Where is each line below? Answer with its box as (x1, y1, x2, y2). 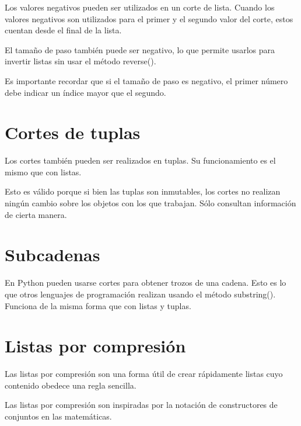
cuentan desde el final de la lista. (5, 24, 122, 36)
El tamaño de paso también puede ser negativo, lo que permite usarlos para (5, 43, 275, 56)
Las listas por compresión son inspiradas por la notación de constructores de (5, 399, 278, 411)
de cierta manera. (5, 208, 67, 220)
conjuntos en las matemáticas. (5, 410, 112, 422)
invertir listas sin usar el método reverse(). (5, 55, 156, 67)
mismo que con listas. (5, 165, 82, 178)
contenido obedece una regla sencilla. (5, 379, 136, 391)
